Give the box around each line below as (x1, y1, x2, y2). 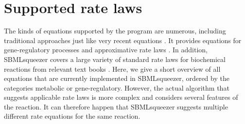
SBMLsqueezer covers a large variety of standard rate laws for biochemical (4, 54, 226, 64)
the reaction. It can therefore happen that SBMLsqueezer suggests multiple (4, 101, 228, 111)
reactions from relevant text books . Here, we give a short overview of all (4, 63, 221, 74)
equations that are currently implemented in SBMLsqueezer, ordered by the (4, 73, 229, 83)
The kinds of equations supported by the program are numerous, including (4, 26, 226, 36)
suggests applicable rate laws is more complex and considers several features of (4, 92, 238, 102)
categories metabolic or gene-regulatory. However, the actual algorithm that (4, 82, 229, 93)
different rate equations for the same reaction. (4, 111, 140, 121)
